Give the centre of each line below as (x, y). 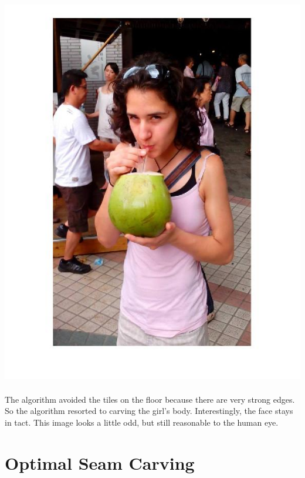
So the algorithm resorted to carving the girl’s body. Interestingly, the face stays (149, 411)
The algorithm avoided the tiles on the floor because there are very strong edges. (150, 399)
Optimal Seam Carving (100, 462)
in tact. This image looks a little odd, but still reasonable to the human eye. (142, 422)
